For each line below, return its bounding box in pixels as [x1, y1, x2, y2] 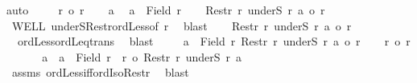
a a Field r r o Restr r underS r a [42, 48, 242, 65]
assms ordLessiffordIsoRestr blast [11, 64, 189, 81]
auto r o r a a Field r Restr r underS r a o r [6, 2, 325, 18]
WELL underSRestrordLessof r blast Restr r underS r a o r [11, 17, 352, 34]
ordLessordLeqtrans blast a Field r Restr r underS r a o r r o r [17, 33, 411, 49]
